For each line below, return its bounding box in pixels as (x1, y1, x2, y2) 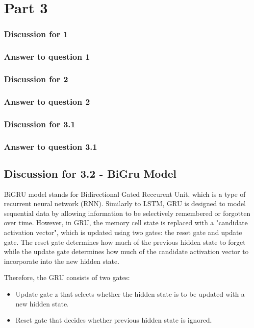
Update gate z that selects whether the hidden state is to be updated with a (15, 288, 245, 299)
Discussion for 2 (4, 72, 68, 85)
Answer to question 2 (4, 95, 90, 107)
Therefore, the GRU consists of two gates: (4, 272, 130, 282)
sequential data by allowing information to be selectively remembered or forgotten (4, 208, 251, 218)
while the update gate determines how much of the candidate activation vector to (4, 246, 249, 257)
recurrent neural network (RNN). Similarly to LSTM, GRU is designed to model (4, 198, 246, 209)
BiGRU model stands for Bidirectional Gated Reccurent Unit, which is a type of (4, 188, 246, 199)
